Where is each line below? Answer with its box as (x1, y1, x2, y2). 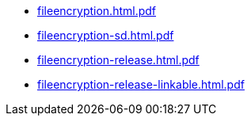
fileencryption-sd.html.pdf (37, 29, 174, 42)
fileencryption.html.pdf (37, 4, 157, 17)
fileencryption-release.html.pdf (37, 53, 200, 67)
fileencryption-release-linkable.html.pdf (37, 78, 245, 91)
